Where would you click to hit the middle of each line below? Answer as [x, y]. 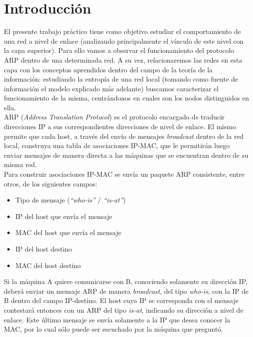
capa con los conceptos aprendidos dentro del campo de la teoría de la [108, 69]
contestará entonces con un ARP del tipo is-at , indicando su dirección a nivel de [124, 310]
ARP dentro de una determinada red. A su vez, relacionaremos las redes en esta [123, 59]
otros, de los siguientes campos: [51, 183]
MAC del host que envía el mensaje [68, 232]
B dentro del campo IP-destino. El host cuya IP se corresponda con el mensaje [121, 300]
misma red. [20, 164]
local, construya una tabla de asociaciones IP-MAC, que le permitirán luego [117, 145]
